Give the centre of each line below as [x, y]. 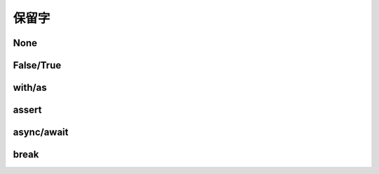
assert [27, 110]
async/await [41, 132]
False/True [37, 65]
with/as [30, 88]
